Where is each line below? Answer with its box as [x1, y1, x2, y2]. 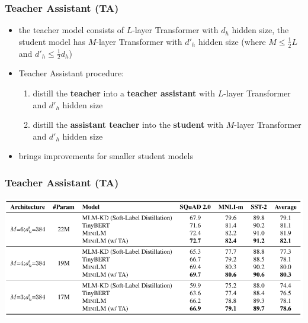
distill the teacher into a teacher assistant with [33, 87, 216, 99]
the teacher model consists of [18, 24, 124, 36]
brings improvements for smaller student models [18, 150, 193, 162]
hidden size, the [232, 24, 289, 36]
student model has [18, 35, 85, 47]
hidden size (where [198, 35, 266, 47]
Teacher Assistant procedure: [18, 67, 124, 79]
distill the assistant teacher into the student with [33, 118, 224, 131]
